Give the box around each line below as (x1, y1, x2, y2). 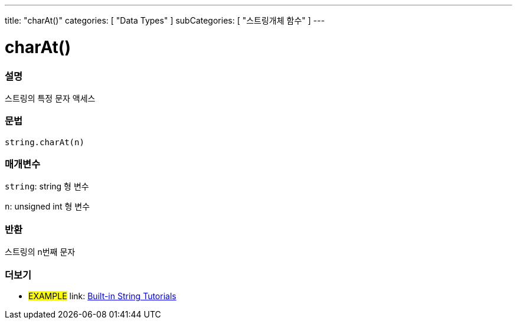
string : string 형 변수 (5, 181, 89, 192)
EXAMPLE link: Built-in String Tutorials (28, 290, 176, 301)
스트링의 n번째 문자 (5, 247, 76, 257)
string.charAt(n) (5, 137, 84, 147)
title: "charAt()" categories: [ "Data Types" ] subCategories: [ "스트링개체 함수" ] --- (5, 15, 325, 25)
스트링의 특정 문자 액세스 (5, 93, 96, 103)
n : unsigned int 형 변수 (5, 201, 90, 212)
